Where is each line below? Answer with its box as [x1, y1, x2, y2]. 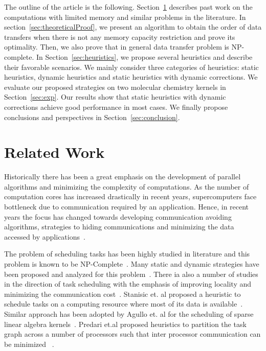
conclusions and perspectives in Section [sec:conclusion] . [4, 111, 180, 122]
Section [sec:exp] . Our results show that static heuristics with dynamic [4, 91, 226, 102]
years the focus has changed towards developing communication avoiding [4, 211, 232, 222]
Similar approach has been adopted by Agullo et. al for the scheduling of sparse [4, 308, 254, 319]
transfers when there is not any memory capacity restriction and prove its [4, 31, 235, 42]
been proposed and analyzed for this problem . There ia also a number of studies [4, 268, 258, 279]
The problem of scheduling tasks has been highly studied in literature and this [4, 248, 250, 259]
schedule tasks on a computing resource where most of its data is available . [4, 298, 243, 309]
